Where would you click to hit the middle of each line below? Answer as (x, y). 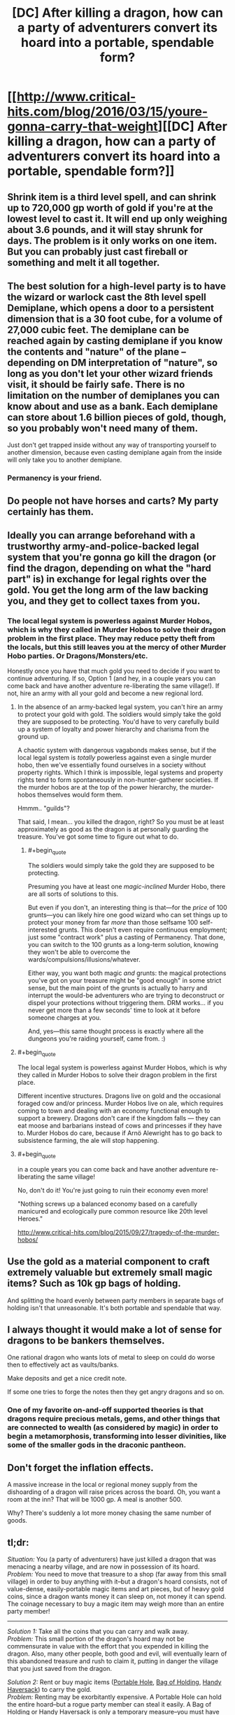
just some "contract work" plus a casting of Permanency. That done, (127, 937)
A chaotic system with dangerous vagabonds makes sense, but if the (117, 750)
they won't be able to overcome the (79, 952)
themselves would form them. (80, 795)
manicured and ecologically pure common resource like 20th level (113, 1211)
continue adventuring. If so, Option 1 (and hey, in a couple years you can (112, 678)
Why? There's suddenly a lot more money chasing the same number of (109, 1513)
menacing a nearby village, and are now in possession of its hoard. (104, 1566)
